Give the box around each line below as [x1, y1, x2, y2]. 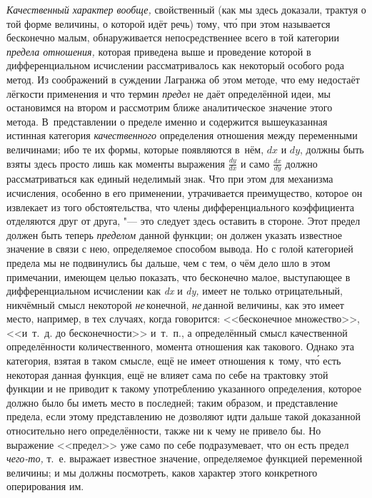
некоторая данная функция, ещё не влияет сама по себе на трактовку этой [6, 367, 328, 382]
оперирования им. [6, 479, 84, 494]
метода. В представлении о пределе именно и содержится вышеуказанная [6, 113, 328, 128]
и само [240, 156, 270, 171]
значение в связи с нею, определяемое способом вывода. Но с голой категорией [6, 241, 353, 256]
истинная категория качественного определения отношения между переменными [6, 128, 358, 143]
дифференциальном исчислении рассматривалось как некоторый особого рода [6, 58, 344, 73]
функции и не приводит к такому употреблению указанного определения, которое [6, 381, 362, 396]
